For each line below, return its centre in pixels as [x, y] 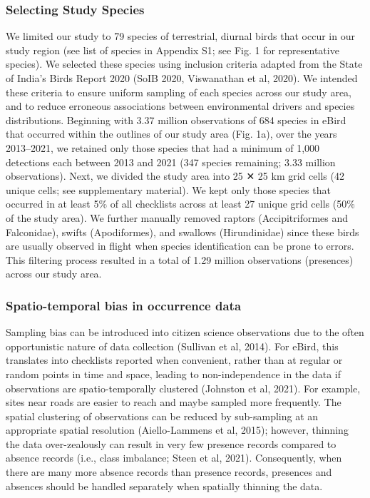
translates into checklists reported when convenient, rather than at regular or [174, 360]
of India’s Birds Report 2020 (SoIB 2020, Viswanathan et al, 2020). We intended [182, 78]
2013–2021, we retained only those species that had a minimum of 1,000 [163, 147]
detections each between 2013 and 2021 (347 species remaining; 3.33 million [171, 162]
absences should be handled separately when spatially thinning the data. [164, 486]
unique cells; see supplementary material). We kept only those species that [168, 189]
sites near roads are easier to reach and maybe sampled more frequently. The [174, 402]
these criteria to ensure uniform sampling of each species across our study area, [179, 92]
